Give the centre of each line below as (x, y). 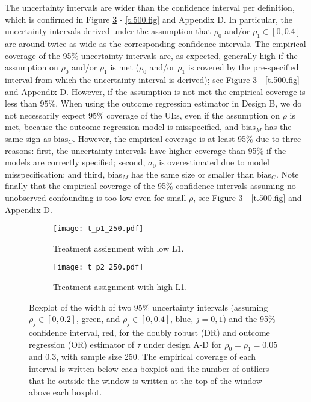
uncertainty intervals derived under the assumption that (108, 31)
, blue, (182, 319)
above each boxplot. (66, 392)
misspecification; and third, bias (64, 174)
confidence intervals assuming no (236, 186)
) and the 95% (249, 319)
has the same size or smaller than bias (202, 174)
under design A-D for (183, 344)
